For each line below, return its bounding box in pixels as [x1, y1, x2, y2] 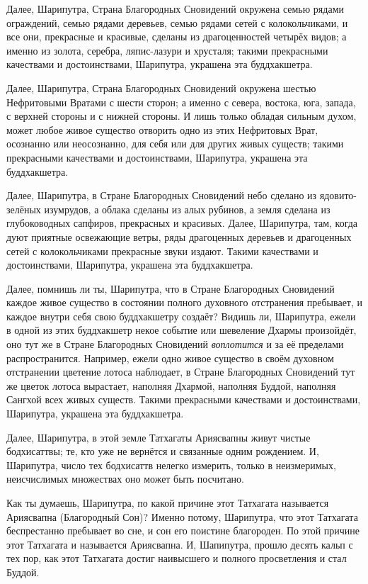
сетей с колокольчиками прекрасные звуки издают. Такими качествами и [6, 243, 318, 258]
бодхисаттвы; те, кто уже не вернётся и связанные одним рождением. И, [6, 444, 319, 459]
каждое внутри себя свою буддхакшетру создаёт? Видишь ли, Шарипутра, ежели [6, 308, 356, 323]
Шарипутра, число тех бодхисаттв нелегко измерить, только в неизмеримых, [6, 457, 336, 472]
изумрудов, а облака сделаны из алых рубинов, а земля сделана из [44, 201, 330, 216]
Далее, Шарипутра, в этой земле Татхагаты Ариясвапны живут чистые [6, 429, 311, 444]
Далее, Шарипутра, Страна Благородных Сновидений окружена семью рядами [6, 1, 344, 16]
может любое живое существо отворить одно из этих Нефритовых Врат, [6, 122, 318, 137]
